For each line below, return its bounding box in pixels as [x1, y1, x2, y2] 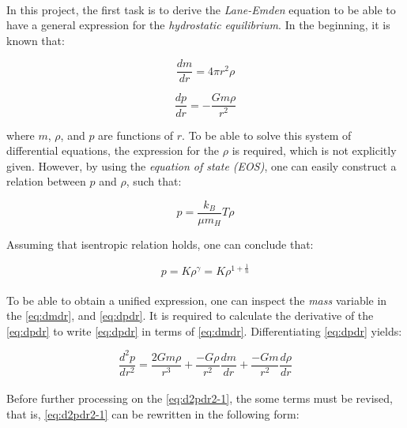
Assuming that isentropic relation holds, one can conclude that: [6, 236, 314, 253]
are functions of [98, 126, 174, 143]
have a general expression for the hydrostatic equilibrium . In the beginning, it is [6, 17, 390, 33]
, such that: [126, 173, 182, 190]
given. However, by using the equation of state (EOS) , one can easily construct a [6, 157, 397, 174]
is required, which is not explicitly [232, 142, 397, 159]
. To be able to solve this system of [182, 126, 352, 143]
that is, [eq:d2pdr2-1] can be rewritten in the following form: [6, 406, 300, 422]
